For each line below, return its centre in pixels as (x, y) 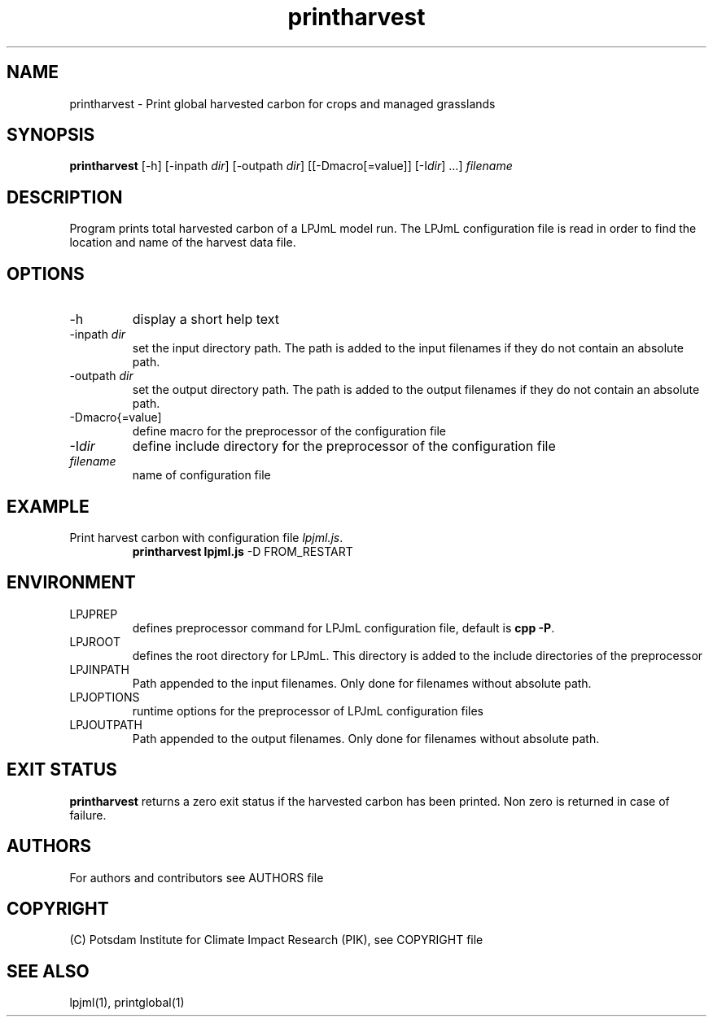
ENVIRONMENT (71, 583)
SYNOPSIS (51, 135)
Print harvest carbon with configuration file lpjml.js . (206, 537)
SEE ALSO (48, 971)
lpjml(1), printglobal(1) (127, 1003)
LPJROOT (95, 641)
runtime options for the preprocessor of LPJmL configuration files (308, 710)
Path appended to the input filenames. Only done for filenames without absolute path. (362, 683)
